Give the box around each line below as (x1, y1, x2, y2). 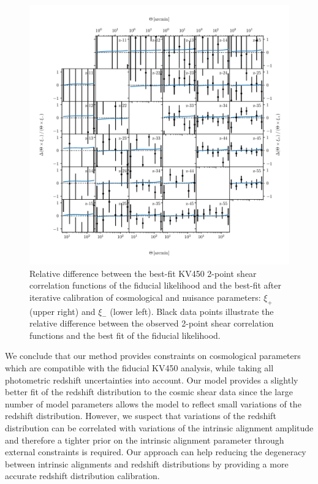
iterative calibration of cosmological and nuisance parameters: (29, 290, 261, 303)
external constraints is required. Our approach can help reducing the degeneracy (5, 445, 306, 458)
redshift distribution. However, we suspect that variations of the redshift (5, 409, 276, 422)
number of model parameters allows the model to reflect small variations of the (5, 397, 301, 410)
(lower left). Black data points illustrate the (110, 304, 274, 317)
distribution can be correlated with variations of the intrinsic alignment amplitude (5, 421, 314, 434)
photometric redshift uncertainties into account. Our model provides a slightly (5, 373, 298, 386)
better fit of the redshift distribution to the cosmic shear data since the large (5, 385, 293, 398)
